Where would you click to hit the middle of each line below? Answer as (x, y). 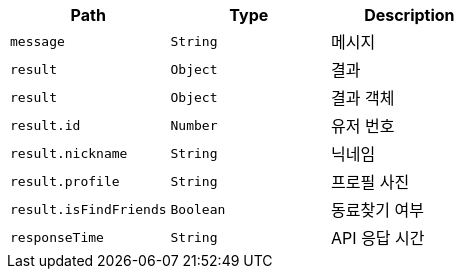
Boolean (198, 209)
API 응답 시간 (378, 238)
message (37, 41)
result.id (45, 125)
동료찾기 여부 (377, 210)
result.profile (65, 181)
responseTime (57, 237)
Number (194, 125)
